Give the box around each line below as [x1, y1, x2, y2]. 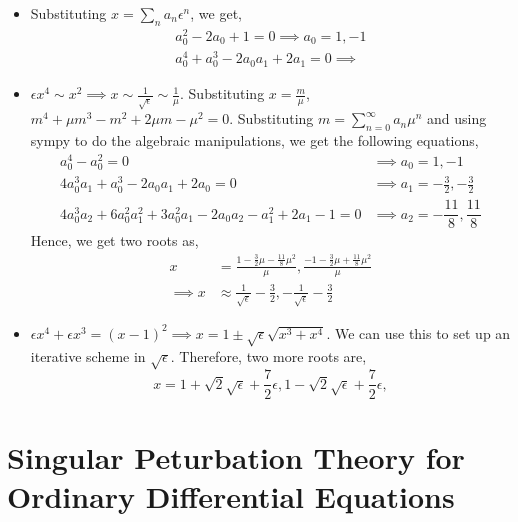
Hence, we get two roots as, [30, 230, 199, 251]
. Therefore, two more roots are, [170, 345, 367, 366]
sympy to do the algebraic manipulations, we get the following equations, [30, 130, 479, 151]
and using [427, 108, 487, 129]
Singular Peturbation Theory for [7, 436, 465, 477]
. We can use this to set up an [326, 322, 511, 343]
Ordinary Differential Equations [7, 475, 455, 516]
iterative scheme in [30, 345, 146, 366]
